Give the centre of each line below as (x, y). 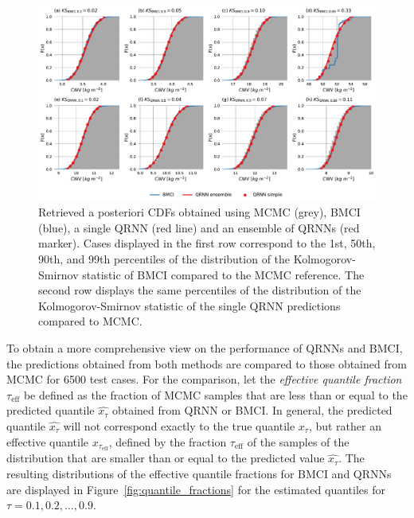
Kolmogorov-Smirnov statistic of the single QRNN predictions (189, 305)
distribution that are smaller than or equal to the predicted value (166, 458)
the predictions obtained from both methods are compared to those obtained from (207, 363)
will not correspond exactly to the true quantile (179, 426)
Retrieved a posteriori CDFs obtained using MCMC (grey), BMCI (199, 212)
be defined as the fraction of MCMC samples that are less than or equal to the (215, 394)
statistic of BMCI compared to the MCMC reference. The (223, 274)
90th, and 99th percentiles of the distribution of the (164, 259)
